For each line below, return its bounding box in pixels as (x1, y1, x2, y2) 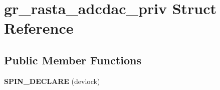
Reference (4, 18, 74, 38)
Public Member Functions (4, 52, 141, 67)
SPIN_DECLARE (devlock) (4, 75, 100, 86)
